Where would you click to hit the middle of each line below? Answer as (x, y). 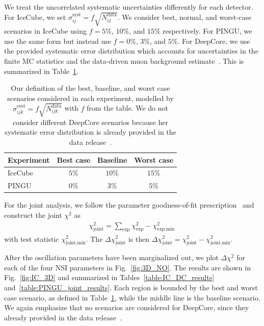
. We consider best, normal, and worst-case (184, 17)
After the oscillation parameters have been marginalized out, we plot (111, 257)
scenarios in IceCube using (46, 31)
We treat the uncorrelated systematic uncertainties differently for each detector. (129, 7)
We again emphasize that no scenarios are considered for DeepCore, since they (127, 307)
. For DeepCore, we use (214, 41)
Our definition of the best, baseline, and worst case (90, 88)
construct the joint (33, 215)
